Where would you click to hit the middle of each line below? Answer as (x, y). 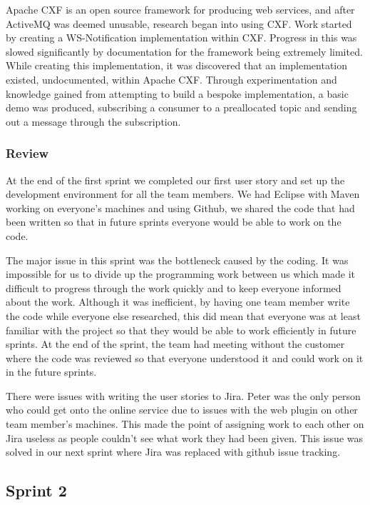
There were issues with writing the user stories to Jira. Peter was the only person (183, 395)
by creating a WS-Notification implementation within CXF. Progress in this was (181, 37)
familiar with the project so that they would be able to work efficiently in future (181, 330)
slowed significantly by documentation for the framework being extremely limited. (184, 51)
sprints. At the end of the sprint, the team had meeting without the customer (175, 344)
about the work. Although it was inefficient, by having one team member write (178, 302)
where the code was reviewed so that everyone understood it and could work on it (185, 357)
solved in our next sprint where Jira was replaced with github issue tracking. (173, 452)
